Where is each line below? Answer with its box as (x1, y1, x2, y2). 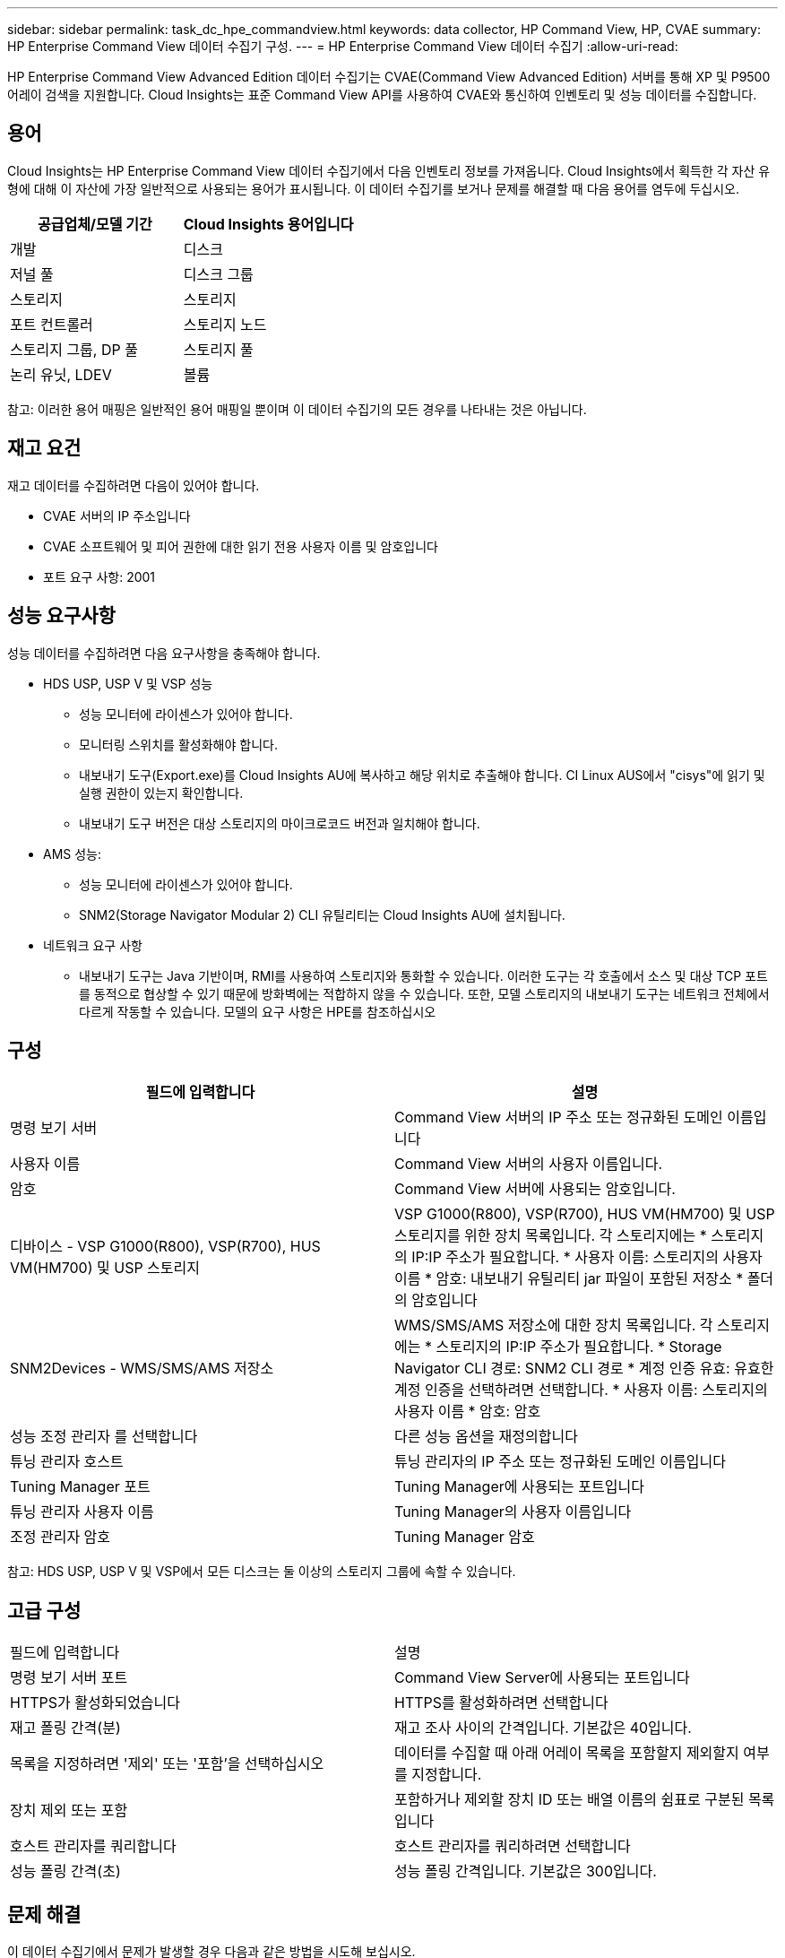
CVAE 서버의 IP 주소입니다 (43, 507, 191, 524)
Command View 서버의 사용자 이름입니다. (394, 1155, 663, 1174)
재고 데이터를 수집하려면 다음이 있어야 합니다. (7, 477, 260, 493)
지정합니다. (411, 1765, 482, 1784)
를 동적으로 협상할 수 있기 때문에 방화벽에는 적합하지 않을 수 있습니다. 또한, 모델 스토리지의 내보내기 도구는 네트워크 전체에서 (79, 985, 770, 1001)
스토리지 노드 (183, 315, 267, 334)
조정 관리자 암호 (10, 1528, 111, 1546)
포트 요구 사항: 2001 (43, 568, 156, 585)
